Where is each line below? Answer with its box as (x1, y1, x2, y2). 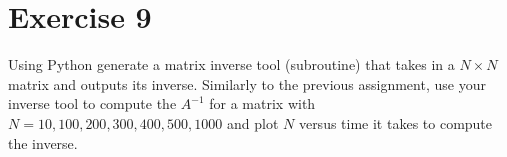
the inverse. (8, 132, 78, 153)
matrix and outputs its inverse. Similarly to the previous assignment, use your (8, 73, 486, 94)
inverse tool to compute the (8, 93, 177, 114)
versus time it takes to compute (298, 112, 493, 133)
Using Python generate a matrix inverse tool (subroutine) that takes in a (8, 54, 455, 75)
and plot (226, 112, 279, 133)
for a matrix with (209, 93, 316, 114)
